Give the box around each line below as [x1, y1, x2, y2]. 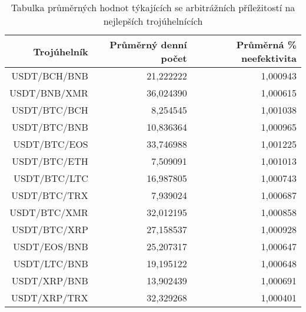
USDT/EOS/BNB [13, 240, 88, 253]
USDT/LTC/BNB [13, 257, 88, 270]
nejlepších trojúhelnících [103, 14, 203, 28]
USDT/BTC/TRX [11, 188, 88, 202]
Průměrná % [236, 38, 297, 51]
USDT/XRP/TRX [11, 291, 88, 304]
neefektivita [241, 51, 297, 65]
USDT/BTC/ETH [12, 154, 88, 168]
